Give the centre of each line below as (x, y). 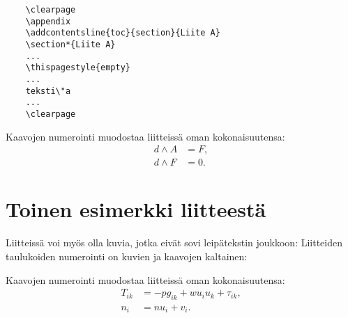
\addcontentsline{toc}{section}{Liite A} (123, 33)
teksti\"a (48, 91)
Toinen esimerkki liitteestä (136, 209)
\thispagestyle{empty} (78, 68)
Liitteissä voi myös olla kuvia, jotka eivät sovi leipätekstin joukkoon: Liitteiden (174, 243)
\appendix (48, 21)
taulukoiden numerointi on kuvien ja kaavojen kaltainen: (127, 256)
